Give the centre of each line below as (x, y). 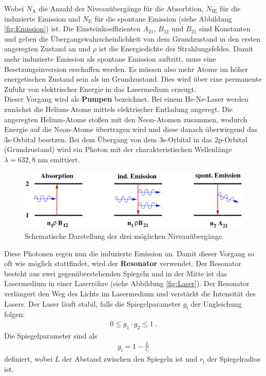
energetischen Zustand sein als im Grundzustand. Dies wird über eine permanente (133, 79)
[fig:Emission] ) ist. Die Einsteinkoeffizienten (72, 29)
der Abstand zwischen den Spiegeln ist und (130, 359)
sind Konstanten (225, 29)
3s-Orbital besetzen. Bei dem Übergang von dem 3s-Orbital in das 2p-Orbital (126, 139)
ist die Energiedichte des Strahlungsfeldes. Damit (176, 49)
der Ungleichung (216, 303)
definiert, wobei (28, 359)
